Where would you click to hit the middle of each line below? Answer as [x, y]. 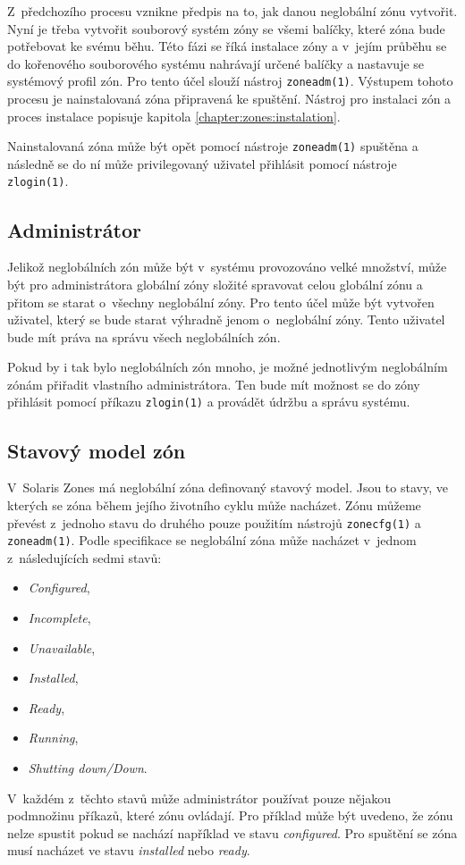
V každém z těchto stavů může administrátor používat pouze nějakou [199, 798]
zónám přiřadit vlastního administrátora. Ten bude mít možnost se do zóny [214, 384]
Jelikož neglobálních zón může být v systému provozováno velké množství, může [227, 267]
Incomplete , [59, 618]
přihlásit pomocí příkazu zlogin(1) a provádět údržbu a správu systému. [209, 402]
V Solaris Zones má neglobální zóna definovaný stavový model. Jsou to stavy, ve [228, 487]
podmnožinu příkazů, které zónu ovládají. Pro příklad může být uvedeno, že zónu [230, 815]
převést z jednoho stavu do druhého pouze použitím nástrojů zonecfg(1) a [214, 522]
